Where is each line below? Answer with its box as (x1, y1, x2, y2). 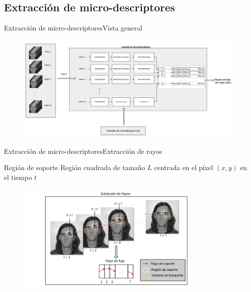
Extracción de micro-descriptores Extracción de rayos (4, 146, 162, 156)
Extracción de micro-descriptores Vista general (4, 23, 142, 33)
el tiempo (4, 172, 32, 182)
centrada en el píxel (154, 162, 213, 173)
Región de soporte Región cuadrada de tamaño (4, 162, 145, 173)
